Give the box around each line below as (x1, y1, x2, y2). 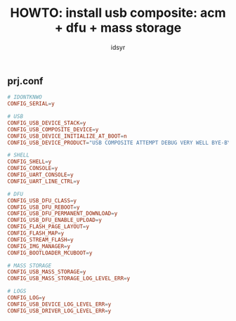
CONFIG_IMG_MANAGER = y (7, 242, 71, 250)
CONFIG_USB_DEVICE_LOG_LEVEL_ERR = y (7, 301, 112, 308)
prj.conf (7, 75, 44, 87)
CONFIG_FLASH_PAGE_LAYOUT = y (7, 223, 90, 230)
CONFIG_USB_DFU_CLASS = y (7, 197, 77, 204)
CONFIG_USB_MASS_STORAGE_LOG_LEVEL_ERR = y (7, 275, 131, 282)
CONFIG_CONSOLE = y (7, 165, 58, 172)
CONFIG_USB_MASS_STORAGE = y (7, 268, 86, 275)
